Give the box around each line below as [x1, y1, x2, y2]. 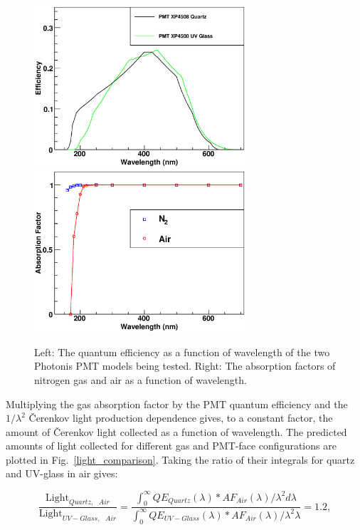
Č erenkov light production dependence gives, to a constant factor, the [28, 410, 333, 425]
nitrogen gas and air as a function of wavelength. [34, 372, 247, 387]
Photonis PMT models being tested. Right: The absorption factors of [34, 358, 336, 373]
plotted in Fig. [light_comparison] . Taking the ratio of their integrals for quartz [6, 452, 355, 467]
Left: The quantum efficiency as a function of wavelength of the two [34, 344, 330, 359]
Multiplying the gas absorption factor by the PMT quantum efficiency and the [6, 396, 348, 411]
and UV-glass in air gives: [6, 466, 118, 481]
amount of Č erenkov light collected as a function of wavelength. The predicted [6, 424, 347, 439]
